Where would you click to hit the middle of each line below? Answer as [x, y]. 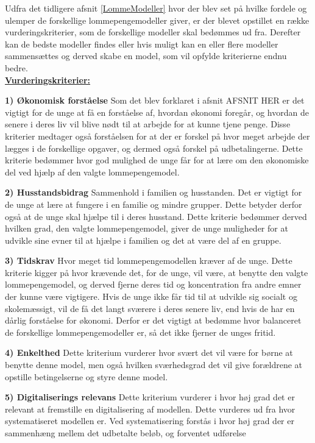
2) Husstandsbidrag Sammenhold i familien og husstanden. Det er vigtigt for [154, 192]
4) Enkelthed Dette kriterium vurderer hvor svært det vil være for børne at [149, 353]
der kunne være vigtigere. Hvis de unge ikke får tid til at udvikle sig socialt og [151, 296]
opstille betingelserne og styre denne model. [87, 376]
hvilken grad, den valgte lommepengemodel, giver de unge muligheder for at [147, 228]
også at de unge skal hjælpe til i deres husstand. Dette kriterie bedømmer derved [156, 216]
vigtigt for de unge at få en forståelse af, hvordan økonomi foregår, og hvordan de [157, 112]
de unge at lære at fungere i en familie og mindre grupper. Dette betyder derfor [154, 204]
